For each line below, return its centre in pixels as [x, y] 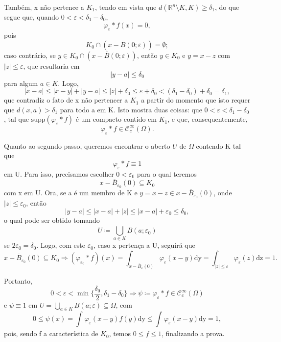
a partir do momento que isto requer [196, 100]
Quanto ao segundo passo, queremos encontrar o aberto [87, 145]
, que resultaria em [51, 66]
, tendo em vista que [126, 7]
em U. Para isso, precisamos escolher [59, 173]
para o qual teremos [167, 173]
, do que [227, 7]
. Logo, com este [61, 245]
